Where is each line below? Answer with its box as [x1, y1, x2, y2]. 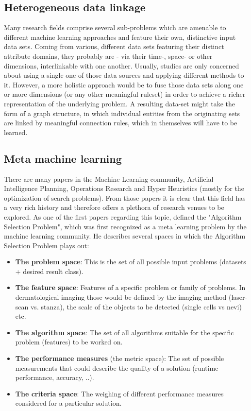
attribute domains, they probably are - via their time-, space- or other [4, 51, 213, 61]
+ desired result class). [15, 266, 84, 276]
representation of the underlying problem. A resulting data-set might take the [4, 98, 235, 108]
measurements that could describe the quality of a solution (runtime [15, 362, 218, 373]
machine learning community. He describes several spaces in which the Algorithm [4, 231, 246, 241]
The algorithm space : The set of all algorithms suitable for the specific [15, 327, 234, 337]
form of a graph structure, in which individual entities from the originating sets [4, 108, 240, 118]
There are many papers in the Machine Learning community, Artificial [4, 173, 214, 184]
